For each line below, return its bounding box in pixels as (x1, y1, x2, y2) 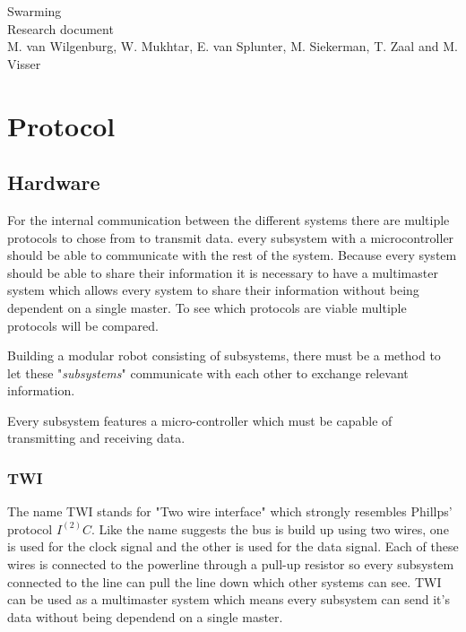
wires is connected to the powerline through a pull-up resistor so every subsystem (7, 555, 454, 574)
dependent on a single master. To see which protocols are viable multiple (7, 298, 407, 316)
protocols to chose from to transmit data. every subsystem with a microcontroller (7, 228, 454, 247)
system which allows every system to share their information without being (7, 281, 419, 299)
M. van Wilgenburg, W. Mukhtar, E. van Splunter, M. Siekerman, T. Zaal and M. (7, 37, 458, 56)
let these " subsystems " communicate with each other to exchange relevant (7, 363, 409, 382)
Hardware (7, 169, 100, 196)
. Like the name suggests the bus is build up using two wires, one (91, 519, 449, 538)
